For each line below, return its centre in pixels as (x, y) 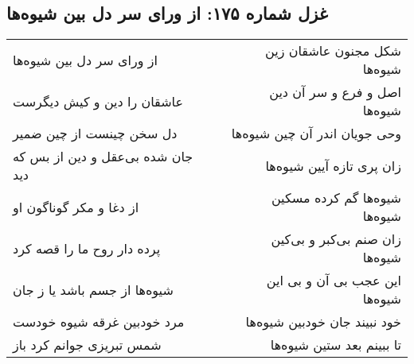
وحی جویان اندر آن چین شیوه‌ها (316, 134)
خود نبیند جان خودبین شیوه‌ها (323, 322)
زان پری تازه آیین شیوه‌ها (333, 165)
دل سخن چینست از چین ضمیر (95, 134)
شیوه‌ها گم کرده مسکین (336, 198)
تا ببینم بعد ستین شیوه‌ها (336, 345)
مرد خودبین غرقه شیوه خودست (99, 322)
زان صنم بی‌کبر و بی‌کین (336, 239)
